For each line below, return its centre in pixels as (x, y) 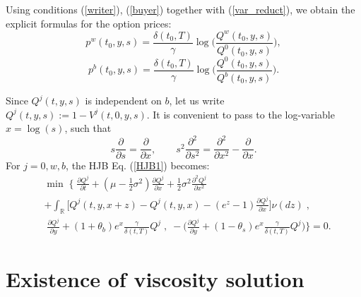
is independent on (123, 100)
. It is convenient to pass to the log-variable (241, 114)
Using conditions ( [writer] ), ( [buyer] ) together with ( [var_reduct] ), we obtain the (180, 9)
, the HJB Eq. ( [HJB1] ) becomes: (138, 165)
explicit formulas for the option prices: (89, 23)
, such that (88, 128)
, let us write (197, 100)
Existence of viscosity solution (155, 278)
